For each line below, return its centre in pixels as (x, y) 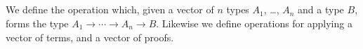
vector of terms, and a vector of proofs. (90, 37)
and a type (321, 9)
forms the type (37, 23)
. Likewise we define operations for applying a (254, 23)
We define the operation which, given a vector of (110, 9)
